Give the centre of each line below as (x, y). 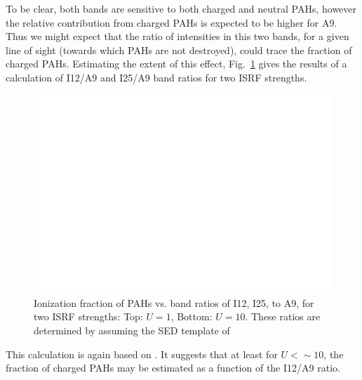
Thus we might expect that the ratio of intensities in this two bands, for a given (177, 36)
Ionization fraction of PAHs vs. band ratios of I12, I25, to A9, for (174, 302)
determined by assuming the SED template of (132, 330)
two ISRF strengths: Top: (88, 316)
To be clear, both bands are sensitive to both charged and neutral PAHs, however (181, 8)
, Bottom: (192, 316)
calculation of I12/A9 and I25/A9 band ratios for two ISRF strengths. (156, 77)
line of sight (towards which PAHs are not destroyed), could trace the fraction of (179, 50)
